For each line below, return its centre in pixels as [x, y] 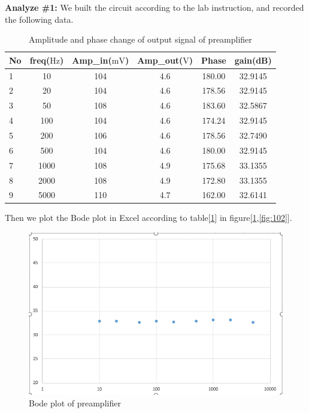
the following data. [39, 19]
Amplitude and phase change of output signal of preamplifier [140, 39]
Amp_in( [92, 60]
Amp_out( [160, 60]
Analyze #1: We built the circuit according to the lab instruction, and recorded [154, 7]
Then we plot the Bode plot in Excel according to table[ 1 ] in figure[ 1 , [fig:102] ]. [149, 218]
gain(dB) [253, 60]
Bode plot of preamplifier [75, 403]
